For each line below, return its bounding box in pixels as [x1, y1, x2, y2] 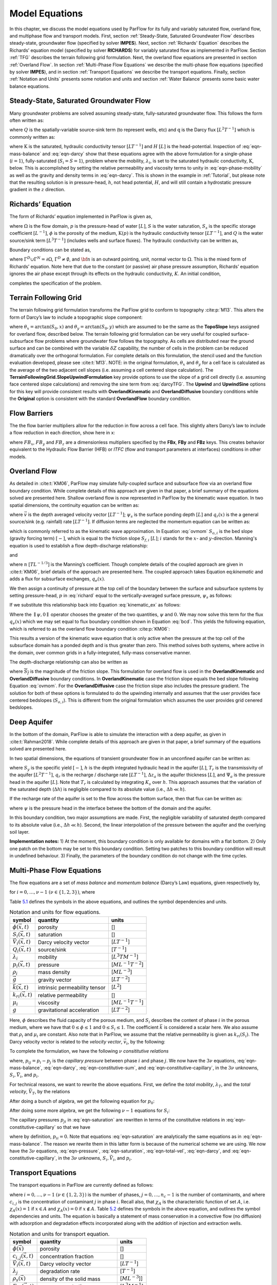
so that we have [56, 1124, 91, 1130]
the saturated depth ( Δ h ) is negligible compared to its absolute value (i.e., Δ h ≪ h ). [9, 786, 186, 793]
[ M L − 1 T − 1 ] [111, 998, 144, 1006]
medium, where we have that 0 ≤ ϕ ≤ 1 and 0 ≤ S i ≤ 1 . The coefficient [9, 1024, 159, 1032]
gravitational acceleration [37, 1006, 100, 1014]
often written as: [9, 117, 44, 123]
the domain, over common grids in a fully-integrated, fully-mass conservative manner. [9, 649, 191, 655]
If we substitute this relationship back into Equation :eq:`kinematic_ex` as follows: [9, 602, 181, 608]
